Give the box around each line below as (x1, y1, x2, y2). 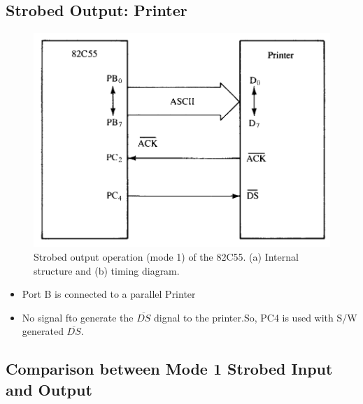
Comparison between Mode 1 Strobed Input (6, 358, 333, 380)
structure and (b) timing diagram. (34, 263, 180, 277)
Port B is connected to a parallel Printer (22, 287, 196, 301)
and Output (6, 378, 92, 400)
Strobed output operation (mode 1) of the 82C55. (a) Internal (34, 250, 299, 264)
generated (22, 324, 64, 338)
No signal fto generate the (22, 310, 134, 324)
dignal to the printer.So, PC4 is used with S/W (154, 310, 357, 324)
